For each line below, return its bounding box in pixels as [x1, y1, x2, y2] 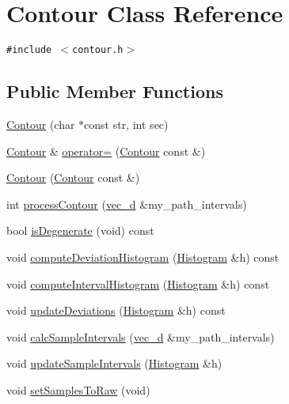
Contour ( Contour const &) [6, 169, 140, 186]
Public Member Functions [6, 79, 223, 104]
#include [6, 44, 52, 56]
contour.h [72, 44, 124, 56]
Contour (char [6, 115, 75, 132]
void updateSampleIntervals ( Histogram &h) [6, 355, 222, 372]
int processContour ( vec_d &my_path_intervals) [6, 195, 247, 212]
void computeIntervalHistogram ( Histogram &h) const [6, 275, 270, 292]
